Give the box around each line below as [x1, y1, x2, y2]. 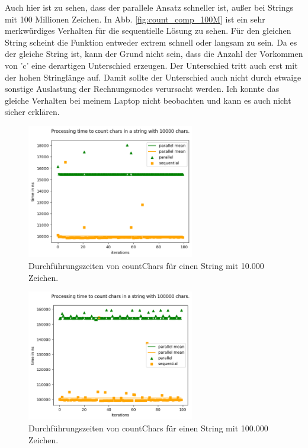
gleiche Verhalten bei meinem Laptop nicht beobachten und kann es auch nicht [5, 94, 291, 106]
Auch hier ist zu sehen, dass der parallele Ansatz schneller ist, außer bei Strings [5, 1, 293, 13]
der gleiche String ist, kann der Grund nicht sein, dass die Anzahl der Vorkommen [5, 47, 303, 60]
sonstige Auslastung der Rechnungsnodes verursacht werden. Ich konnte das [5, 82, 280, 95]
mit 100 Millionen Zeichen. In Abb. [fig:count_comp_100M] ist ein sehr [5, 12, 265, 25]
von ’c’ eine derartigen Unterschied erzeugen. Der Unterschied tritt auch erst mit [5, 59, 298, 71]
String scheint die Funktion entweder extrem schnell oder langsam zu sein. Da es [5, 36, 297, 48]
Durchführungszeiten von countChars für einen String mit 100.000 [28, 421, 268, 434]
